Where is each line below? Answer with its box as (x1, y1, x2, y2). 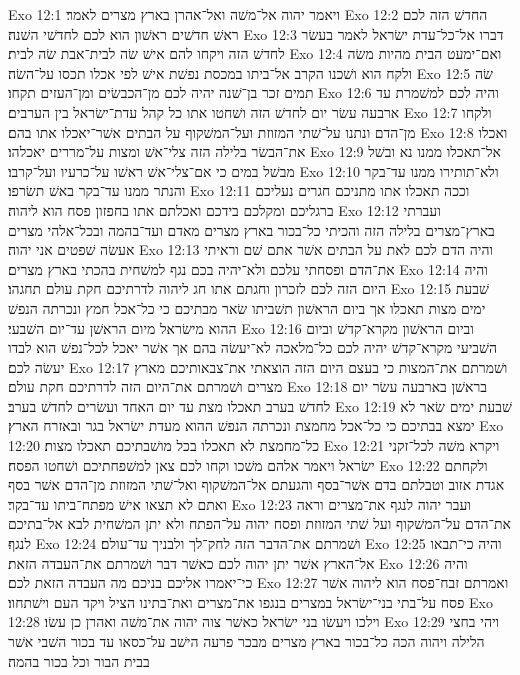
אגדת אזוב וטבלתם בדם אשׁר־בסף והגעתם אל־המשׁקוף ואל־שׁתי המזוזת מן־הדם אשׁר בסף (8, 474, 505, 495)
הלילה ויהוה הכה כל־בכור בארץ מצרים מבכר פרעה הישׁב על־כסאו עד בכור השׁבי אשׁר (8, 631, 485, 651)
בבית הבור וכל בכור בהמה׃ (8, 650, 150, 671)
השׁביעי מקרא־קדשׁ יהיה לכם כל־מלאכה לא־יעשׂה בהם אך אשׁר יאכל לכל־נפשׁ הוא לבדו (8, 337, 498, 358)
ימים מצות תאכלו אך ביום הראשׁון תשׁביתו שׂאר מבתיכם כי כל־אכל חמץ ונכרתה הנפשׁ (8, 297, 486, 318)
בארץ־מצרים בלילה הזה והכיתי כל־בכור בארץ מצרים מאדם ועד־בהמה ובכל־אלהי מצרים (8, 219, 495, 240)
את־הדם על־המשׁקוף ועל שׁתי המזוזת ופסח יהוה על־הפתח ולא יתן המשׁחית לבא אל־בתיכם (8, 513, 511, 534)
